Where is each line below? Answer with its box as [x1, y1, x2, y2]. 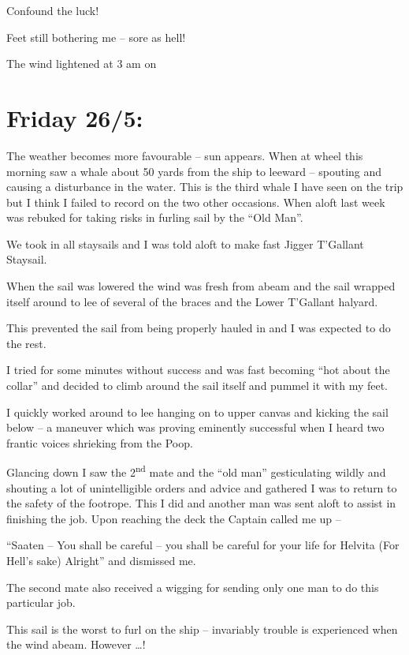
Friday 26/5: [6, 101, 143, 133]
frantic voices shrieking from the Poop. [6, 434, 193, 451]
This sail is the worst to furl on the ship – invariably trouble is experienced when [6, 620, 398, 637]
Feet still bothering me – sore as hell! [6, 28, 186, 45]
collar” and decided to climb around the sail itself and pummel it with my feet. [6, 377, 389, 394]
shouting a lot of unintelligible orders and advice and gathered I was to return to [6, 479, 397, 496]
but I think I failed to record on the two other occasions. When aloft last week [6, 193, 385, 210]
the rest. [6, 335, 46, 351]
